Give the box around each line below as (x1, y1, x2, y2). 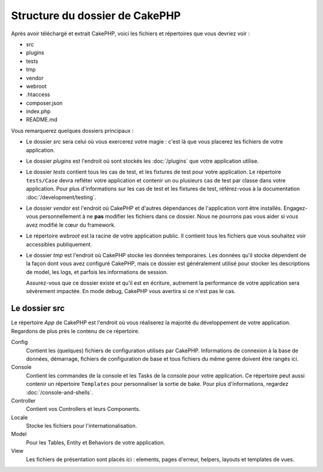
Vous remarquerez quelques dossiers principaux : (11, 127, 134, 134)
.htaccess (26, 91, 50, 98)
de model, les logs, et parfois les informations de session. (26, 268, 169, 275)
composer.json (26, 99, 63, 106)
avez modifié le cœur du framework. (26, 221, 116, 229)
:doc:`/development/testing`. (26, 193, 96, 200)
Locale (11, 413, 28, 421)
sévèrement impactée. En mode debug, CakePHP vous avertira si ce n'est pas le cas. (26, 288, 236, 295)
